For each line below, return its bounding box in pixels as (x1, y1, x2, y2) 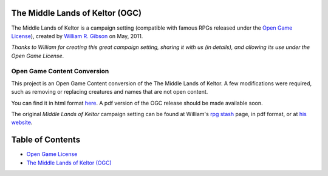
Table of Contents (11, 135, 81, 145)
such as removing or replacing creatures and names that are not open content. (11, 88, 208, 96)
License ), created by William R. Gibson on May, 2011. (11, 32, 143, 39)
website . (11, 119, 33, 126)
